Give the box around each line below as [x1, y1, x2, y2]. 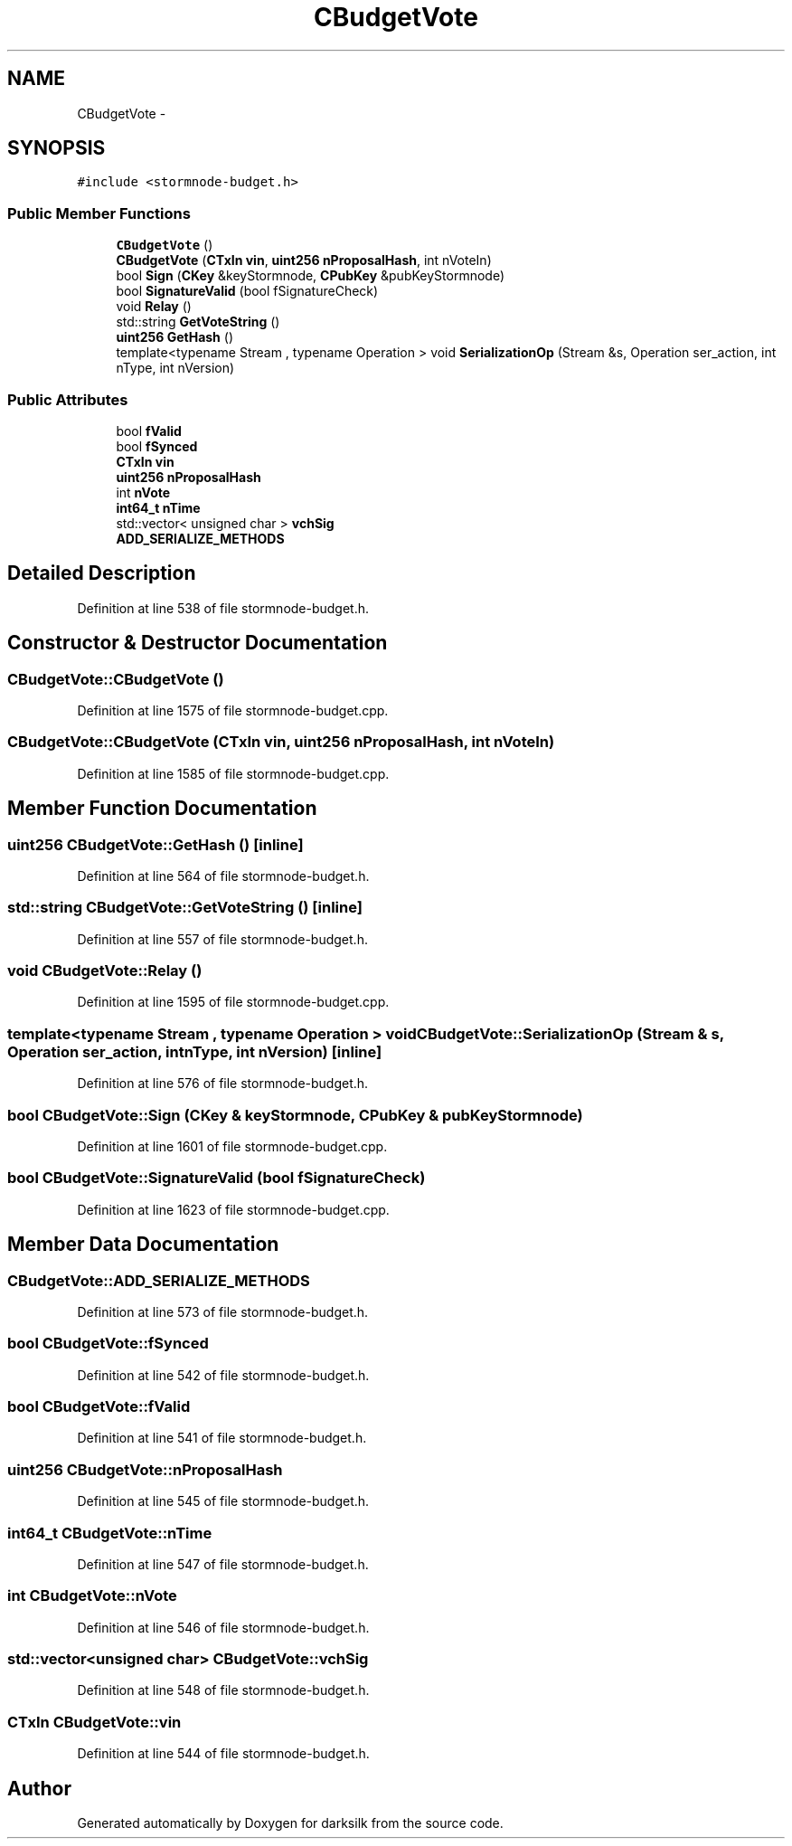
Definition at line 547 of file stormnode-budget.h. [77, 1556, 369, 1572]
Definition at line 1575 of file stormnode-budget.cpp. [77, 703, 389, 718]
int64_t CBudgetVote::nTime [7, 1523, 212, 1542]
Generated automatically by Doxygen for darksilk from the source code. [77, 1815, 504, 1832]
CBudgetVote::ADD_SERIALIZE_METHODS [7, 1271, 310, 1290]
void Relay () [116, 298, 192, 315]
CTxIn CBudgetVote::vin [7, 1712, 182, 1731]
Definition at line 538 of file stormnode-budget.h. [77, 600, 370, 616]
